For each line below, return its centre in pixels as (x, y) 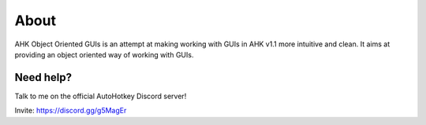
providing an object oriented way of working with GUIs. (104, 54)
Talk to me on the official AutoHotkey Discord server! (101, 96)
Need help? (43, 77)
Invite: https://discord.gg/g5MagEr (71, 111)
